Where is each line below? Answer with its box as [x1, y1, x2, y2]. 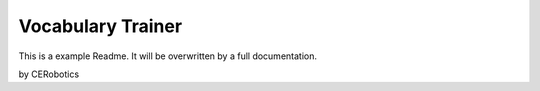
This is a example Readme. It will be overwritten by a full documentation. [18, 50, 317, 62]
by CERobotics [18, 68, 80, 80]
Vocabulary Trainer [18, 15, 183, 37]
